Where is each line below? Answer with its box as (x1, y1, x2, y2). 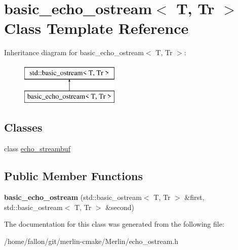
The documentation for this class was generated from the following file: (4, 219, 224, 229)
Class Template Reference (4, 18, 189, 38)
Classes (4, 119, 43, 135)
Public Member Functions (4, 168, 143, 184)
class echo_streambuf (4, 143, 70, 154)
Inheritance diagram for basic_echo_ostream (4, 47, 144, 58)
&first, (184, 192, 205, 202)
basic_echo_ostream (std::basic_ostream (4, 192, 142, 202)
